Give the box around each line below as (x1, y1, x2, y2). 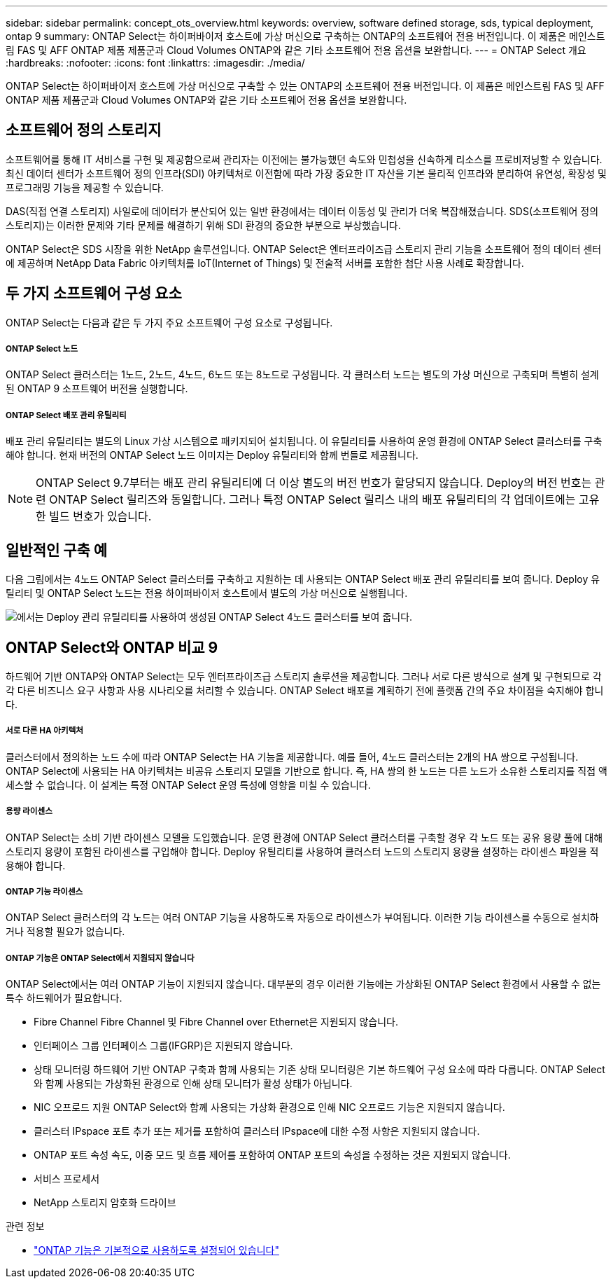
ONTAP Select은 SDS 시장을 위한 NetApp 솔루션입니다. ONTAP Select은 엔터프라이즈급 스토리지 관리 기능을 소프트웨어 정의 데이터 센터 (6, 242, 602, 255)
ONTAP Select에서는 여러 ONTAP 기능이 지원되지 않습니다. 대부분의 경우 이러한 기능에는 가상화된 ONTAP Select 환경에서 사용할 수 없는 (6, 978, 601, 990)
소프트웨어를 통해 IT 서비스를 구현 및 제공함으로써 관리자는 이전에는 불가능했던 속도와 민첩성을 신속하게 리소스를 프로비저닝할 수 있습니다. (6, 153, 603, 165)
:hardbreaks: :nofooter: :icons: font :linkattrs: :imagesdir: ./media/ (6, 57, 305, 69)
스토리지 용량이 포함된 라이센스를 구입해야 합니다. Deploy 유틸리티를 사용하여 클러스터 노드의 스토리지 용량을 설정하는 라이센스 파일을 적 (6, 845, 599, 857)
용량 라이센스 (6, 806, 52, 817)
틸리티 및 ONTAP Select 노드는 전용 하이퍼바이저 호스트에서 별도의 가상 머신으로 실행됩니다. (6, 587, 408, 600)
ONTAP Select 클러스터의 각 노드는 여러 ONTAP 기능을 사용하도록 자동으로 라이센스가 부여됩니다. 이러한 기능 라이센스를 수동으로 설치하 (6, 911, 599, 924)
